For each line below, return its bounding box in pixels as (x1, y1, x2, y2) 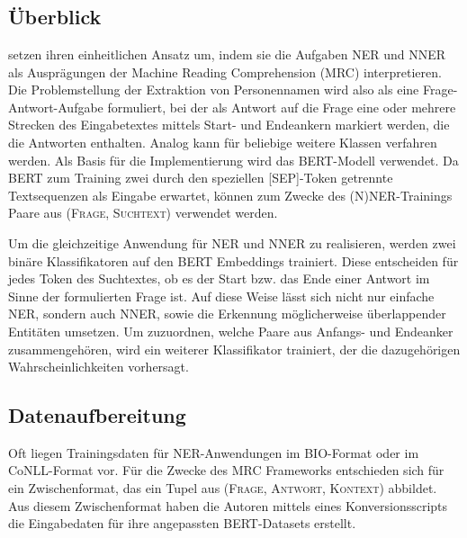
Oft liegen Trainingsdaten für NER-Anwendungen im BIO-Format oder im (8, 443, 419, 462)
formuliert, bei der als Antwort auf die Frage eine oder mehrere (107, 97, 456, 116)
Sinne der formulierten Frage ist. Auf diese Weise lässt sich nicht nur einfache (8, 286, 435, 305)
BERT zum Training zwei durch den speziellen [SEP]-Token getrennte (8, 168, 393, 187)
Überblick (8, 3, 102, 31)
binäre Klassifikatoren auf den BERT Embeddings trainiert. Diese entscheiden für (8, 251, 459, 270)
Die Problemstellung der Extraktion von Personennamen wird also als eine (8, 80, 419, 99)
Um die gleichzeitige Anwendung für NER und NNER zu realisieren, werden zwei (8, 233, 456, 252)
